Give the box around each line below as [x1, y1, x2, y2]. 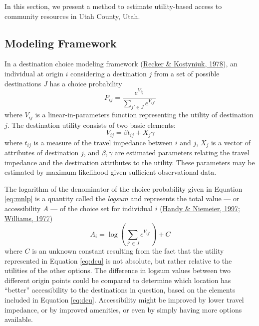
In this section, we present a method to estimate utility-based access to [4, 1, 222, 11]
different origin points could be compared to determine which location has [4, 275, 231, 285]
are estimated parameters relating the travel [114, 147, 250, 158]
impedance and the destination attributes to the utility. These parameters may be [4, 157, 255, 167]
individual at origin [4, 68, 63, 78]
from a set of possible [154, 68, 220, 78]
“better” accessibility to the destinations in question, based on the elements [4, 285, 236, 295]
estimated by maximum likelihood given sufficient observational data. [4, 167, 217, 177]
